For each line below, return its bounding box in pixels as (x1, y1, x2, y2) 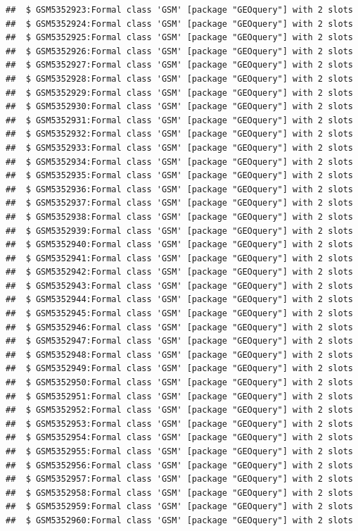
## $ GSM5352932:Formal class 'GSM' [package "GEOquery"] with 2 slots (6, 129, 353, 139)
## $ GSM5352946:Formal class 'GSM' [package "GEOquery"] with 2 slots (6, 322, 353, 332)
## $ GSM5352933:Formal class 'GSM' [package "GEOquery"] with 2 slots (6, 142, 353, 153)
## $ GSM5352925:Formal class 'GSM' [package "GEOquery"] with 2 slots (6, 32, 353, 43)
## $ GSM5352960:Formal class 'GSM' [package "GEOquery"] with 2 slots (6, 515, 353, 525)
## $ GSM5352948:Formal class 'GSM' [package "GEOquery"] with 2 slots (6, 349, 353, 360)
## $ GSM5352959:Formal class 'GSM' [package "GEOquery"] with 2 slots (6, 501, 353, 512)
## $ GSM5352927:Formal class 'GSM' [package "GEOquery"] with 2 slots (6, 60, 353, 70)
